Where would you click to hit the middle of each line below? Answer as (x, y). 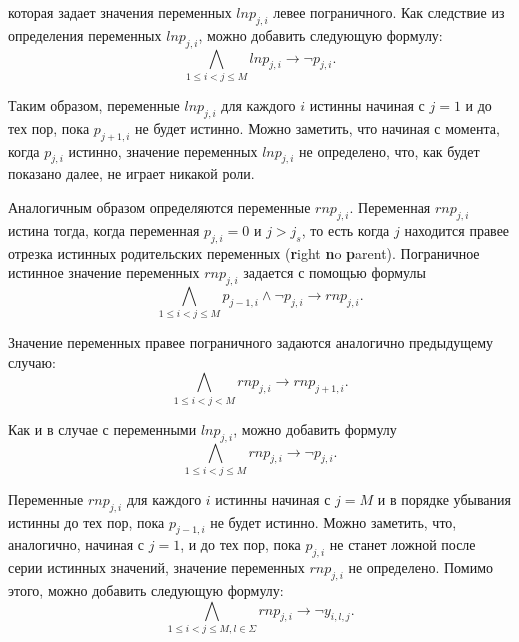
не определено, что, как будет (389, 150)
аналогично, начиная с (76, 544)
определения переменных (85, 34)
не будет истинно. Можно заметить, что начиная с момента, (317, 127)
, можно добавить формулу (315, 428)
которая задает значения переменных (120, 12)
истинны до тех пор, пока (86, 521)
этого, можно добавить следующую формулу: (146, 590)
